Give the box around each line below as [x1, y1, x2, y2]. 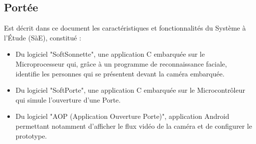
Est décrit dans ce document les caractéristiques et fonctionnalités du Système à [4, 23, 246, 33]
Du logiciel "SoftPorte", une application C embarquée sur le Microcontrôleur [15, 85, 245, 95]
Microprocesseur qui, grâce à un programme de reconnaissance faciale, [15, 58, 227, 69]
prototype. [15, 130, 47, 141]
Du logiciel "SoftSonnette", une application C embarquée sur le [15, 49, 205, 59]
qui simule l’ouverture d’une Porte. [15, 94, 121, 105]
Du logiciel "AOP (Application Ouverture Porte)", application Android [15, 111, 229, 121]
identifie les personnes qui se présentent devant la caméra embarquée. [15, 68, 224, 78]
